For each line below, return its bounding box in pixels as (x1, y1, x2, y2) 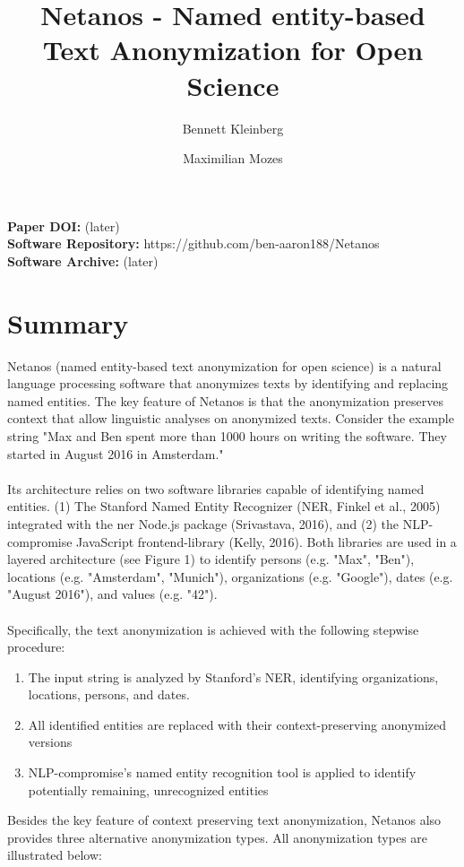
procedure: (7, 637, 65, 656)
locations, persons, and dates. (28, 685, 190, 704)
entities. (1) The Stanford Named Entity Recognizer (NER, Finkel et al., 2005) (7, 497, 441, 516)
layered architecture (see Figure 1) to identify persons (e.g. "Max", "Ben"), (7, 550, 415, 568)
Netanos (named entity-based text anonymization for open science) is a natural (7, 356, 442, 375)
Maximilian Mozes (183, 149, 283, 168)
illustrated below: (7, 845, 102, 864)
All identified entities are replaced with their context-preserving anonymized (28, 715, 447, 733)
